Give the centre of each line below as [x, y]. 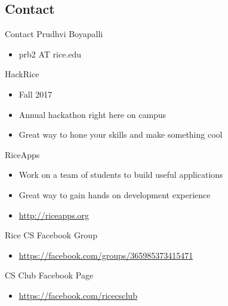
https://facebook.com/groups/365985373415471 [106, 255]
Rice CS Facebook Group [51, 235]
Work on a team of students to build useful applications [121, 175]
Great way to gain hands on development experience [115, 194]
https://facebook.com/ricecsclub [78, 295]
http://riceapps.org [54, 215]
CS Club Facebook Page [49, 275]
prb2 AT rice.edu [50, 54]
